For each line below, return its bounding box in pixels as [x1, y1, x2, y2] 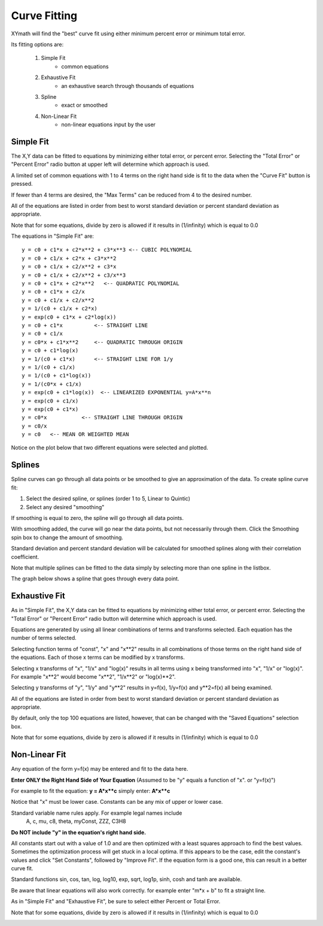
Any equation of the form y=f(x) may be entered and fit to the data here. [11, 765, 188, 773]
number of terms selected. [11, 634, 77, 641]
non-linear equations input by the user [61, 121, 156, 128]
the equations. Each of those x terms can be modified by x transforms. [11, 653, 185, 661]
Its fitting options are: [11, 41, 64, 48]
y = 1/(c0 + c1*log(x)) [22, 372, 92, 379]
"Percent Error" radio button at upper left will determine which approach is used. [11, 161, 210, 168]
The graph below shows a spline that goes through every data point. [11, 575, 179, 582]
